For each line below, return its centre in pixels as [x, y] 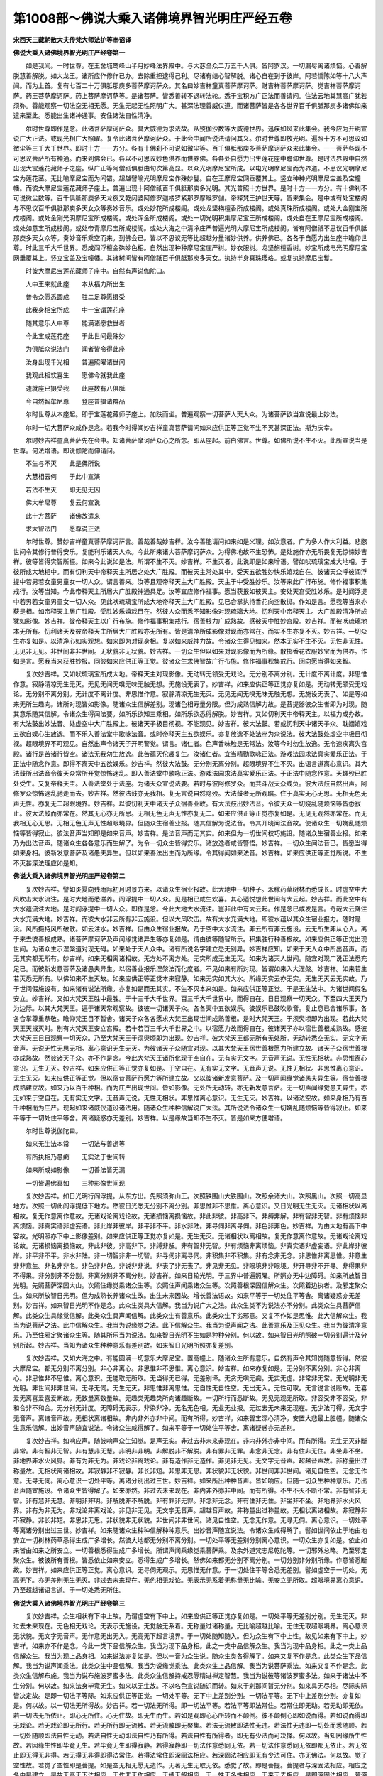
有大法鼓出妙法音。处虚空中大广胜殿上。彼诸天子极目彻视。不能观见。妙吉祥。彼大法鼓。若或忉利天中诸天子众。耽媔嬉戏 [190, 724]
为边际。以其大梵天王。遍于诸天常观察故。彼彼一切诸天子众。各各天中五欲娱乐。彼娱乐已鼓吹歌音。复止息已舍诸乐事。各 [190, 1008]
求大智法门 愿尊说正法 [63, 529]
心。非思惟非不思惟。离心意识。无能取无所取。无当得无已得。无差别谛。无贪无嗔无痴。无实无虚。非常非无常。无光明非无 [190, 1377]
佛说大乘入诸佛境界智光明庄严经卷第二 [69, 876]
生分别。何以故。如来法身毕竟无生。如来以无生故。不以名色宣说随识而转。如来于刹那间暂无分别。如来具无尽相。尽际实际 [190, 1685]
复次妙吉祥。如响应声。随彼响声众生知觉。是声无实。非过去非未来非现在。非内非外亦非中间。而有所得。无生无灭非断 [196, 1441]
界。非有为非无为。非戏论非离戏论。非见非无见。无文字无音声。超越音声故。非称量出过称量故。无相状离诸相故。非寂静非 [190, 1510]
